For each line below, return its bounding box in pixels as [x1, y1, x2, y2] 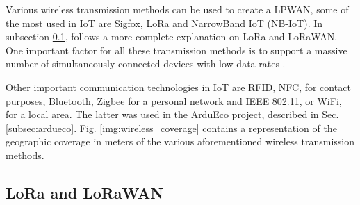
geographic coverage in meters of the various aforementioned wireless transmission [6, 134, 355, 149]
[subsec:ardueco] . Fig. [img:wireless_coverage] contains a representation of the [6, 120, 337, 135]
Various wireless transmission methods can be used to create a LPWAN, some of [6, 2, 349, 16]
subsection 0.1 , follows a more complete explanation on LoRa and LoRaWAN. [6, 29, 338, 44]
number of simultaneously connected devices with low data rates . [6, 56, 286, 71]
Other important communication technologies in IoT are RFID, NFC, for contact [6, 79, 351, 94]
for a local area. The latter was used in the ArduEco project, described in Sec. [6, 107, 339, 122]
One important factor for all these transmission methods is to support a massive [6, 42, 347, 57]
